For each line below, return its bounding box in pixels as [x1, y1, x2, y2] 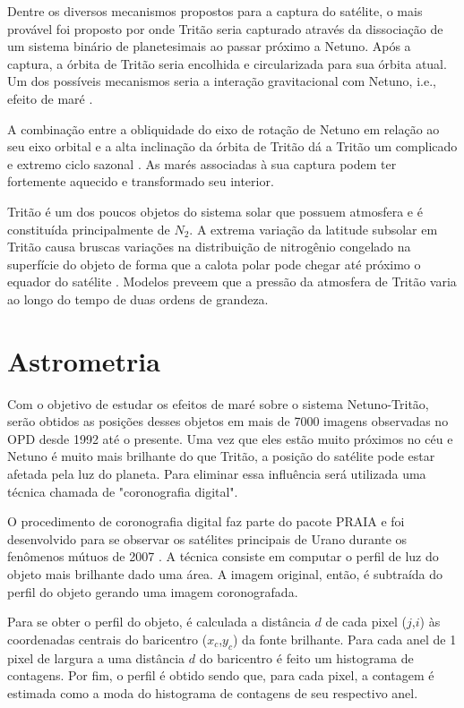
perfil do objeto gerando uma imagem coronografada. [7, 582, 298, 601]
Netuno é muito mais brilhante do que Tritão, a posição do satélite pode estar [7, 447, 435, 465]
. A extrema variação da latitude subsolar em [189, 219, 438, 238]
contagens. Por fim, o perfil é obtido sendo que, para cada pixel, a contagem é [7, 666, 434, 685]
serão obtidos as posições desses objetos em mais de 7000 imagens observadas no [7, 412, 449, 431]
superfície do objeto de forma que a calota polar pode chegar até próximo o [7, 254, 421, 273]
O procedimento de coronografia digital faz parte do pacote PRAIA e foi [7, 512, 405, 531]
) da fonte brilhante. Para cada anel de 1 [233, 629, 457, 648]
